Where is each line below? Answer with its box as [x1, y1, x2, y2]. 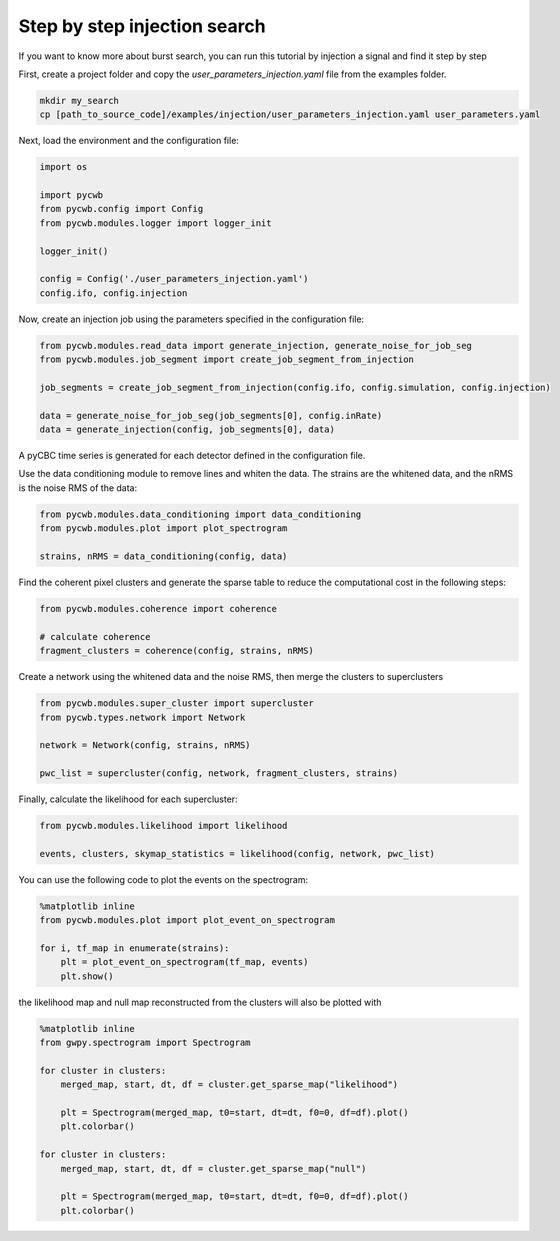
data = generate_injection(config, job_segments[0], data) [39, 424, 335, 435]
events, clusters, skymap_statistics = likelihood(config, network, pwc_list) [39, 848, 435, 859]
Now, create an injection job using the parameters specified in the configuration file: [18, 313, 365, 325]
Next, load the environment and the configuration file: [18, 135, 240, 147]
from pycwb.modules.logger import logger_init [39, 217, 272, 229]
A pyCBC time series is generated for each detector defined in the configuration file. [18, 450, 366, 462]
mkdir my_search [39, 95, 120, 106]
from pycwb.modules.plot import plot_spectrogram [39, 523, 288, 534]
